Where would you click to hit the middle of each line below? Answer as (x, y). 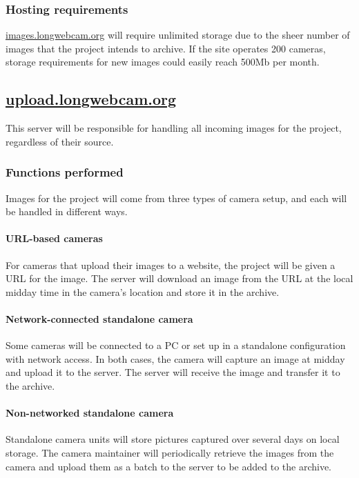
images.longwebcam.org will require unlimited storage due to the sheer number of (178, 35)
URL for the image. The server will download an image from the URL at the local (179, 278)
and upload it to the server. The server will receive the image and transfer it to (173, 372)
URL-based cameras (54, 238)
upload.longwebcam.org (91, 99)
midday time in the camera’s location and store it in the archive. (143, 291)
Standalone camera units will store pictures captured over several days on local (173, 439)
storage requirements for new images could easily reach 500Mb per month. (163, 62)
